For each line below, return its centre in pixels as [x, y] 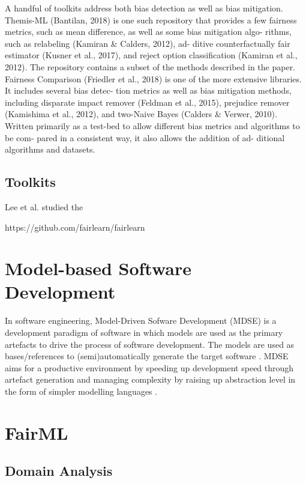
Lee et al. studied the [44, 206]
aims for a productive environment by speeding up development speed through [149, 367]
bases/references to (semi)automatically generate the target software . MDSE [147, 356]
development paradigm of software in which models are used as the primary [144, 333]
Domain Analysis [59, 471]
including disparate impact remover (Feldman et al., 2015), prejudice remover [147, 102]
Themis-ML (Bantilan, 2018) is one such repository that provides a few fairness [151, 20]
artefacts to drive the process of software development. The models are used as [150, 344]
